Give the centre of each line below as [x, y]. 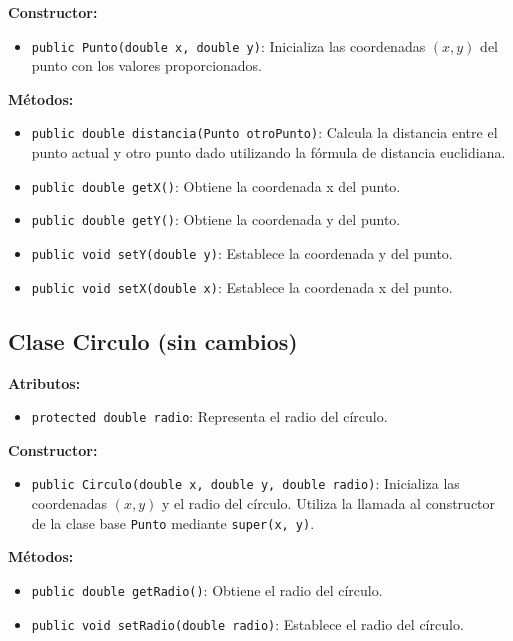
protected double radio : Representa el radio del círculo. [209, 416]
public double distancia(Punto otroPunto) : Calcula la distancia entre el [264, 132]
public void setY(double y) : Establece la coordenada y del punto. [242, 253]
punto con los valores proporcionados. [146, 65]
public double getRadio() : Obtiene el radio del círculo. [207, 589]
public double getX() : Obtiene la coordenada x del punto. [216, 185]
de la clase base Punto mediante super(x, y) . [173, 522]
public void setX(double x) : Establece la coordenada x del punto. [242, 286]
